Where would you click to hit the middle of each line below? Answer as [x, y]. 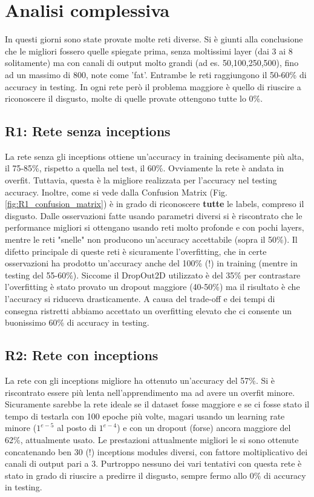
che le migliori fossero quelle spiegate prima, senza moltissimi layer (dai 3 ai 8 [149, 51]
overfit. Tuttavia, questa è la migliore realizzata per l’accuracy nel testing [141, 180]
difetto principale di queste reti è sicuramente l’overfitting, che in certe [136, 251]
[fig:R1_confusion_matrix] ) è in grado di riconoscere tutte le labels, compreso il [155, 204]
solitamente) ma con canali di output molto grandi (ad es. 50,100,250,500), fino [152, 63]
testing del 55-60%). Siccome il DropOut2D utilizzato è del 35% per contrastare [153, 275]
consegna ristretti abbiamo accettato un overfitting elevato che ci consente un [148, 310]
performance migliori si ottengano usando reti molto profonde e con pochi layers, [155, 227]
